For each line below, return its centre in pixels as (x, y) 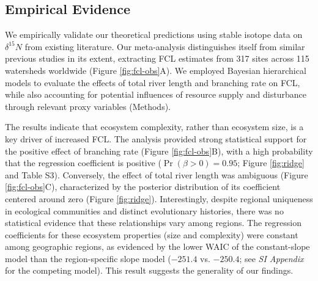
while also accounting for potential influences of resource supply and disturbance (156, 94)
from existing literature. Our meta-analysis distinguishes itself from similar (165, 46)
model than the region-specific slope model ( (88, 258)
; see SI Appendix (272, 258)
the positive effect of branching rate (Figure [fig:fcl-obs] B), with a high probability (159, 151)
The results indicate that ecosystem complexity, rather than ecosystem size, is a (154, 127)
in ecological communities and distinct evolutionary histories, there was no (144, 210)
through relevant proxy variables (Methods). (88, 106)
